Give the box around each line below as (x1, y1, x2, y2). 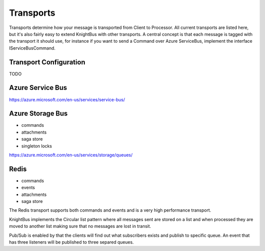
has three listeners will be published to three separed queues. (9, 239, 134, 245)
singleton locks (21, 143, 53, 149)
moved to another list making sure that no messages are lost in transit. (9, 223, 152, 229)
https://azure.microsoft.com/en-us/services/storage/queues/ (9, 152, 133, 158)
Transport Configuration (9, 58, 85, 66)
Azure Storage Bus (9, 110, 68, 118)
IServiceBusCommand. (9, 45, 56, 51)
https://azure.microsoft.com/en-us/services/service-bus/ (9, 96, 125, 103)
